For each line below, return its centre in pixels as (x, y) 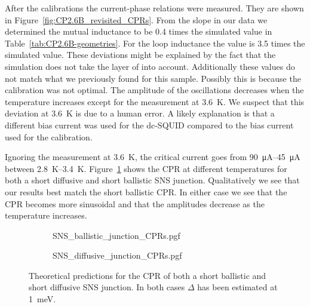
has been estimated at (237, 287)
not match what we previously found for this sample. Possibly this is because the (153, 78)
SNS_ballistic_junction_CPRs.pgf (116, 235)
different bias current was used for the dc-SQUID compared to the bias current (149, 125)
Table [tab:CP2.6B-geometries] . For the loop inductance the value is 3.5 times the (155, 43)
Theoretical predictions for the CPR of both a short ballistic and (148, 275)
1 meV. (42, 299)
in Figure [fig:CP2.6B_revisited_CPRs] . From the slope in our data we (136, 19)
